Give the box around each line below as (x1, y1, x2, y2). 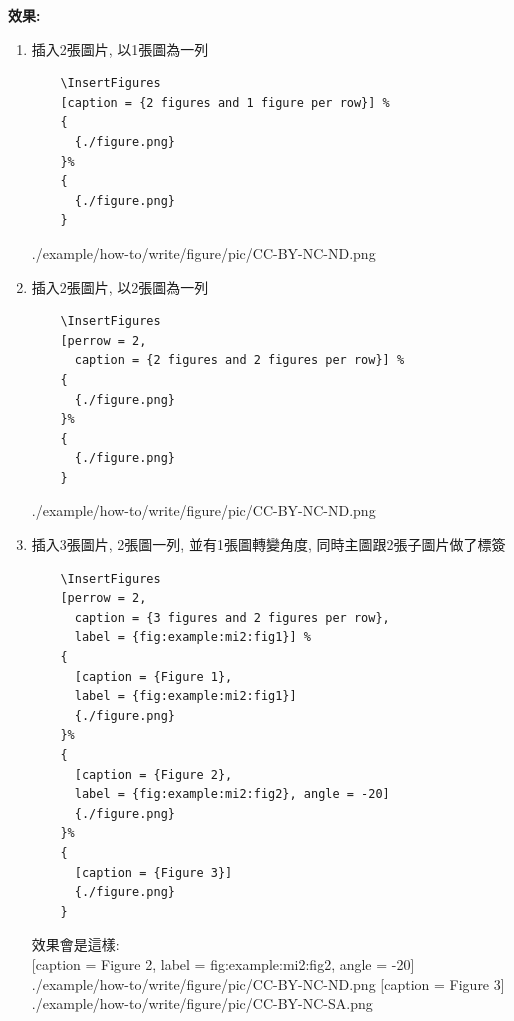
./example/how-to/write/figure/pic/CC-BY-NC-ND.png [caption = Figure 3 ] (31, 973, 505, 994)
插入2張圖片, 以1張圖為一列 (31, 38, 209, 59)
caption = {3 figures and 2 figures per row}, (74, 610, 390, 625)
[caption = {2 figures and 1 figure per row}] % (60, 95, 390, 110)
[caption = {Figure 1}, (74, 669, 233, 684)
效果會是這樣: (31, 934, 120, 955)
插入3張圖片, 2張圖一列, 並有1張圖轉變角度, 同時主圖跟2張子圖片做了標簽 (31, 534, 506, 555)
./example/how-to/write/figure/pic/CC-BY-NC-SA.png (31, 993, 373, 1014)
